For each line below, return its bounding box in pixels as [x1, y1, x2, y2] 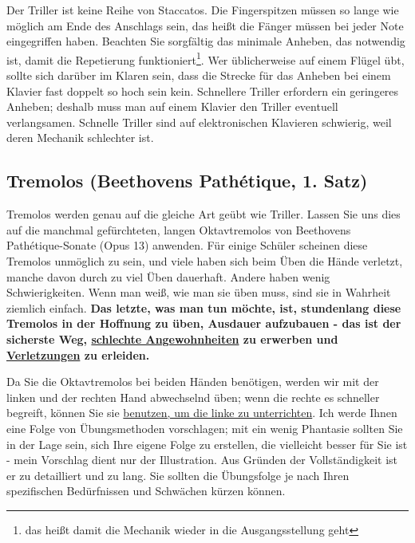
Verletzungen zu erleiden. [6, 346, 150, 363]
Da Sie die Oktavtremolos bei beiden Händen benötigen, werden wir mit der [6, 373, 379, 390]
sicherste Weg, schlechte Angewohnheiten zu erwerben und [6, 330, 338, 347]
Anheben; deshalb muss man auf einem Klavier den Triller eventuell [6, 98, 338, 115]
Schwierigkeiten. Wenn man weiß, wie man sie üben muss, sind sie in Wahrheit [6, 284, 391, 301]
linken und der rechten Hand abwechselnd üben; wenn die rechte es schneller [6, 388, 380, 405]
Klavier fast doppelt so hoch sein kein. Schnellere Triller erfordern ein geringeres [6, 82, 399, 99]
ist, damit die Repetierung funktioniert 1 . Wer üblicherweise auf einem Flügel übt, [6, 49, 405, 68]
